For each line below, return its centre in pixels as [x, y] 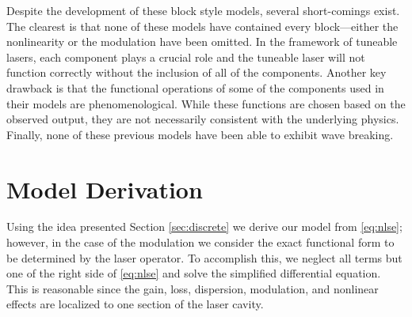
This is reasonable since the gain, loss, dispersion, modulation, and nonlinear [193, 288]
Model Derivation [105, 189]
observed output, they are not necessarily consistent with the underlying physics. [203, 119]
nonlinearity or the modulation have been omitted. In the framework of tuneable [202, 42]
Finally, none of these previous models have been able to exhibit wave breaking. [200, 134]
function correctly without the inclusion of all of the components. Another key [196, 72]
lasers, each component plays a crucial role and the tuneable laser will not [186, 57]
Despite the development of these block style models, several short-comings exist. [203, 10]
